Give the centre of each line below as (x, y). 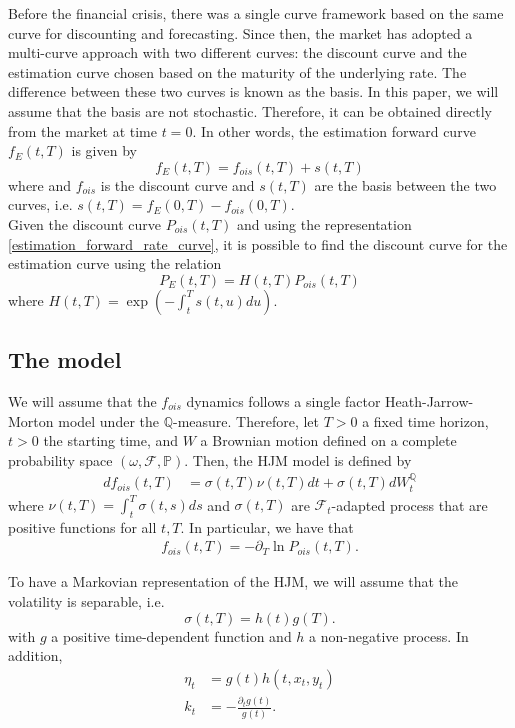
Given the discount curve (85, 223)
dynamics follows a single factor (283, 400)
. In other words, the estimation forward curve (334, 130)
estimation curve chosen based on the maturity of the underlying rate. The (237, 71)
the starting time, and (111, 440)
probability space (60, 459)
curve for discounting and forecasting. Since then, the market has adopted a (240, 32)
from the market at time (83, 130)
